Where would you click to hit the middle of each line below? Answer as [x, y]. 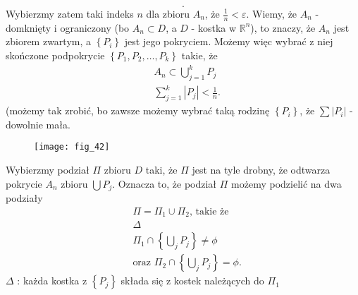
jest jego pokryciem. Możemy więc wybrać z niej [229, 41]
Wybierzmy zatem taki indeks [70, 13]
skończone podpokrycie [55, 55]
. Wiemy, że [272, 13]
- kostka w [214, 27]
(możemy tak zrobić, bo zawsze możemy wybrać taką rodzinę [138, 110]
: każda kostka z [52, 281]
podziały [24, 198]
